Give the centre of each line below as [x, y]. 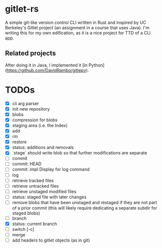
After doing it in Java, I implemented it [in [46, 65]
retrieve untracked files [35, 186]
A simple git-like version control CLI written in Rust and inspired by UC [76, 22]
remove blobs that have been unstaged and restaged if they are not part [84, 202]
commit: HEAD [27, 164]
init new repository [31, 109]
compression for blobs [35, 120]
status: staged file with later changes [49, 197]
